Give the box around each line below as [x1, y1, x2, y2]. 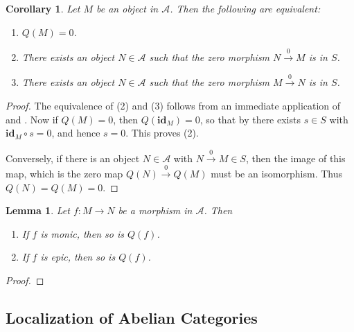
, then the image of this [245, 150, 346, 165]
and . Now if [6, 112, 58, 126]
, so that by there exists [200, 112, 301, 126]
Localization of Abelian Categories [6, 306, 258, 328]
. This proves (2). [125, 125, 199, 140]
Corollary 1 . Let [6, 1, 80, 15]
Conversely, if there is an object [6, 150, 140, 165]
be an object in [96, 1, 159, 15]
